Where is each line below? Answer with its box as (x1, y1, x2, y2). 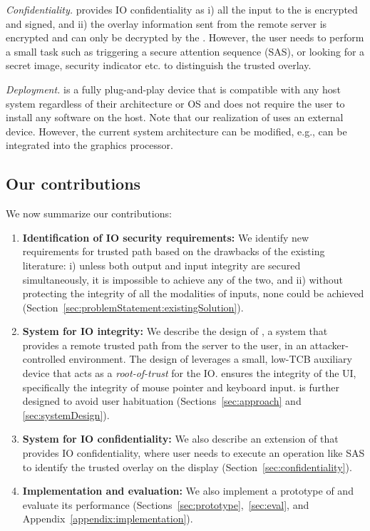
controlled (22, 351, 66, 366)
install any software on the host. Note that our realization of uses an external (6, 110, 344, 125)
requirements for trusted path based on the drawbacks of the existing (22, 244, 325, 259)
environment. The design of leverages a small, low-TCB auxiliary (68, 351, 352, 366)
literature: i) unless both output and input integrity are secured (22, 257, 301, 272)
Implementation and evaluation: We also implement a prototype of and (22, 483, 354, 498)
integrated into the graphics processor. (6, 138, 173, 153)
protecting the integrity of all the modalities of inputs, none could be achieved (22, 286, 364, 301)
